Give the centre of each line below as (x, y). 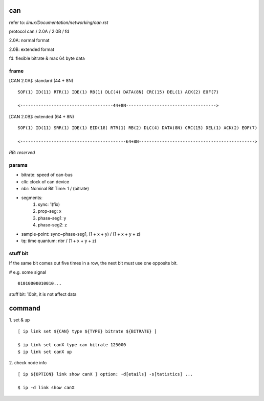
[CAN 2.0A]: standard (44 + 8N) (41, 81)
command (25, 308)
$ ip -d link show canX (46, 388)
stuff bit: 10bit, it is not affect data (43, 294)
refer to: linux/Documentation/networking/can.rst (59, 22)
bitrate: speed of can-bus (47, 175)
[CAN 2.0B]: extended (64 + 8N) (42, 116)
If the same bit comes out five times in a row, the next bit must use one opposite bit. (93, 263)
